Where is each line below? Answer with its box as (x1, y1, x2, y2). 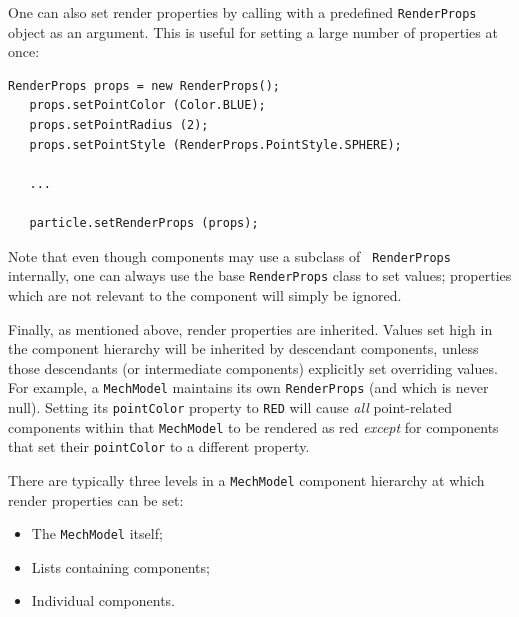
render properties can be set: (8, 489, 184, 510)
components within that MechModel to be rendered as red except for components (8, 416, 499, 437)
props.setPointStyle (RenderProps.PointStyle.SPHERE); (29, 137, 402, 152)
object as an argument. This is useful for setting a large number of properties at (8, 21, 498, 42)
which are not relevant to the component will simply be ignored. (8, 284, 402, 305)
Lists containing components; (31, 556, 210, 577)
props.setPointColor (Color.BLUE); (29, 98, 266, 113)
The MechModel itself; (31, 523, 163, 544)
